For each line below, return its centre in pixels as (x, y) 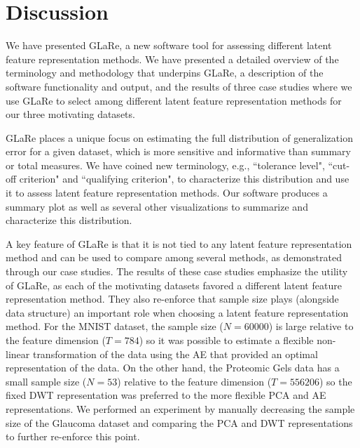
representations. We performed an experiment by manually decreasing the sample (180, 408)
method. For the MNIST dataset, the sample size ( (115, 326)
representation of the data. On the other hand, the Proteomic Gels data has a (173, 368)
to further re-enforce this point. (73, 436)
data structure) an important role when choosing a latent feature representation (177, 312)
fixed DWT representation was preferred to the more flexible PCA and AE (166, 395)
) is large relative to (311, 326)
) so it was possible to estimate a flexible (226, 340)
